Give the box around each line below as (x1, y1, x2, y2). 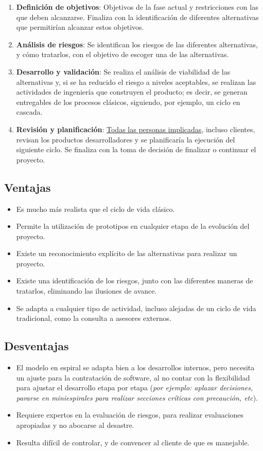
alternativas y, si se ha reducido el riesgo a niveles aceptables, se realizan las (16, 76, 256, 87)
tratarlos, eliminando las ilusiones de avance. (16, 285, 157, 296)
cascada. (16, 106, 43, 117)
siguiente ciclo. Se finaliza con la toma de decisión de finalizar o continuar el (16, 144, 256, 155)
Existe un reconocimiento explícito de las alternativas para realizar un (16, 248, 237, 259)
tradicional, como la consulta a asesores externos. (16, 313, 171, 323)
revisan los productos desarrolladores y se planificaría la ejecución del (16, 134, 235, 145)
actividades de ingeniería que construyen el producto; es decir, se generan (16, 86, 248, 97)
